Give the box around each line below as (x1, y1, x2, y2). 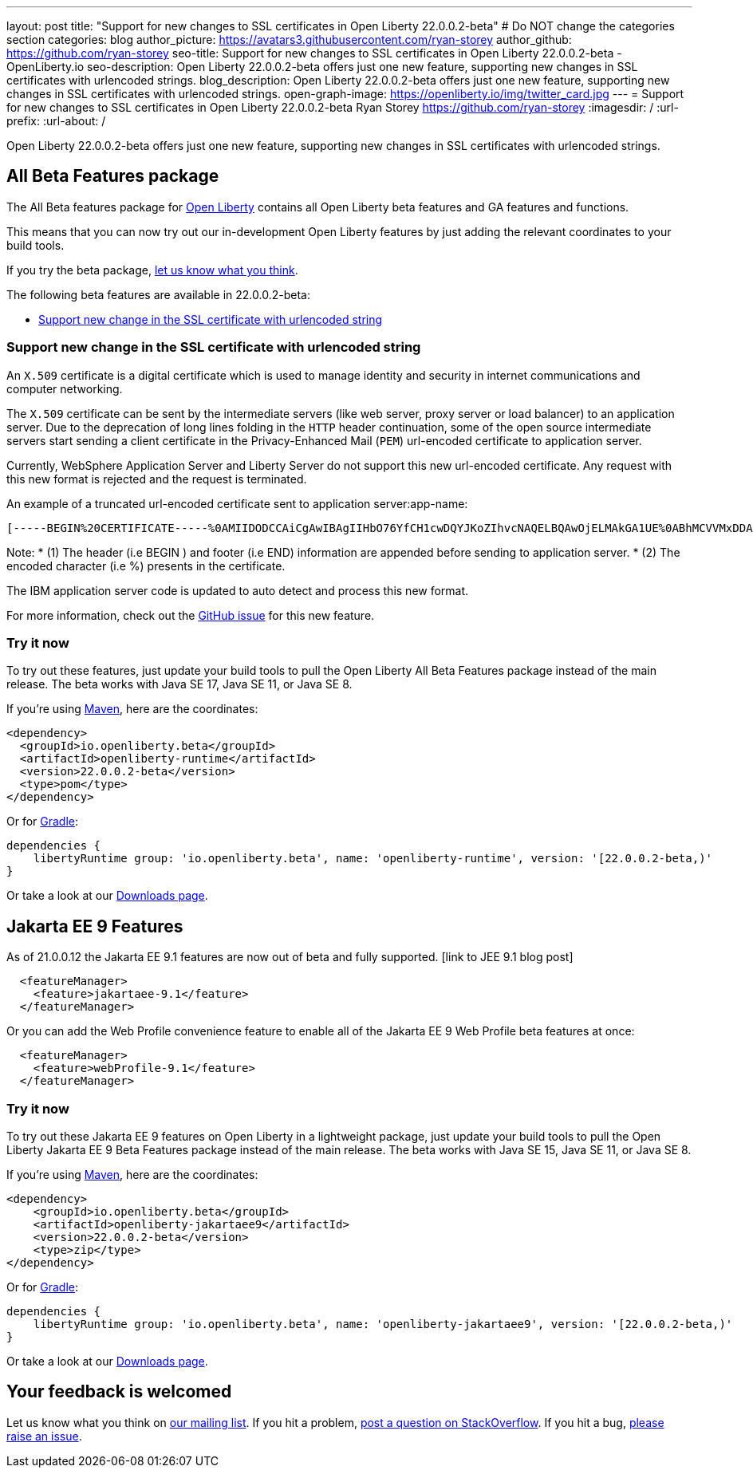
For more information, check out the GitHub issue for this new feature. (6, 608, 375, 622)
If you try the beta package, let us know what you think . (6, 262, 298, 277)
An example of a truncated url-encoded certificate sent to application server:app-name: (6, 496, 468, 510)
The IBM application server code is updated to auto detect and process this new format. (6, 583, 469, 597)
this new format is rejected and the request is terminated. (6, 471, 307, 486)
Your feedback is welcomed (6, 1381, 232, 1402)
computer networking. (6, 381, 123, 396)
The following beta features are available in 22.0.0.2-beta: (6, 287, 310, 301)
